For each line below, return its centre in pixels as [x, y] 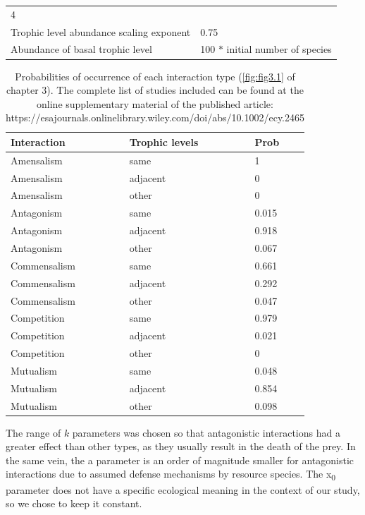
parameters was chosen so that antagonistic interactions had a [206, 432]
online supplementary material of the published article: [155, 103]
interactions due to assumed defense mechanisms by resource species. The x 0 [171, 475]
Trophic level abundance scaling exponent [101, 31]
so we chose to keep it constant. [74, 503]
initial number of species [279, 49]
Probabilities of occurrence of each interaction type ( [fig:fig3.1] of [155, 76]
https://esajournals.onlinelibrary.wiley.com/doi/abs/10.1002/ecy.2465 [155, 117]
